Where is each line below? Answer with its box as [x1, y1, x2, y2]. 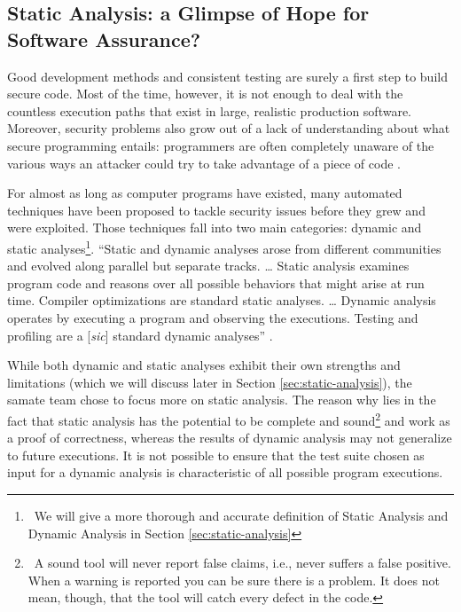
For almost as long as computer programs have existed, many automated [7, 184, 402, 202]
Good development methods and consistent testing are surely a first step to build [7, 67, 448, 85]
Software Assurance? [7, 25, 201, 52]
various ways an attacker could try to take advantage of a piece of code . [7, 153, 401, 172]
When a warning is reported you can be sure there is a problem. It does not [27, 570, 440, 589]
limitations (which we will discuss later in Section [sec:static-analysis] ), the [7, 373, 412, 391]
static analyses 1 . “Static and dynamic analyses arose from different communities [7, 236, 441, 257]
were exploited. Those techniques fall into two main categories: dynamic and [7, 218, 422, 237]
